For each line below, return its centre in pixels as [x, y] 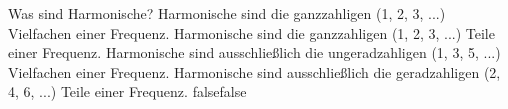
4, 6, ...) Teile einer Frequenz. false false [127, 91]
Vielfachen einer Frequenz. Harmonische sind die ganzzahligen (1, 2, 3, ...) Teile [251, 32]
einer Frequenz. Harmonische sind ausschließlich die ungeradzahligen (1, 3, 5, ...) [254, 52]
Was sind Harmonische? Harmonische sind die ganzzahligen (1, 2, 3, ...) [227, 13]
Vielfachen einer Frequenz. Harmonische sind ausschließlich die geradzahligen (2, [254, 71]
